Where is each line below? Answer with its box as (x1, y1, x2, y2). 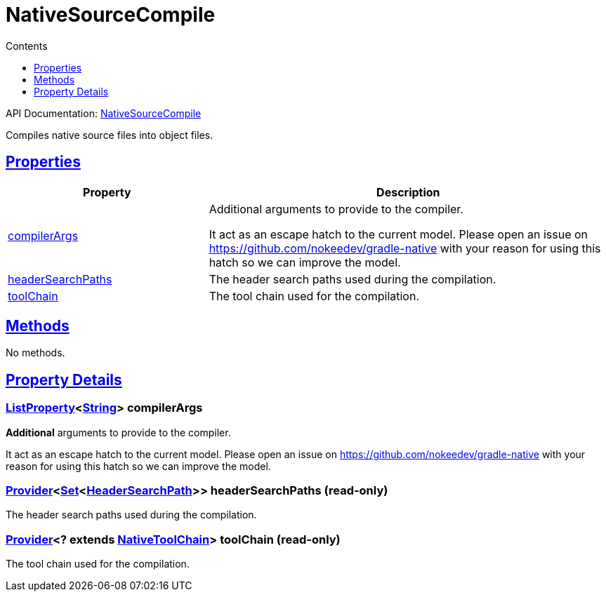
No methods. (6, 347, 65, 359)
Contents (6, 39, 48, 52)
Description (376, 185, 440, 199)
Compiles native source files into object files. (6, 128, 213, 141)
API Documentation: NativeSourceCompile (6, 107, 202, 119)
